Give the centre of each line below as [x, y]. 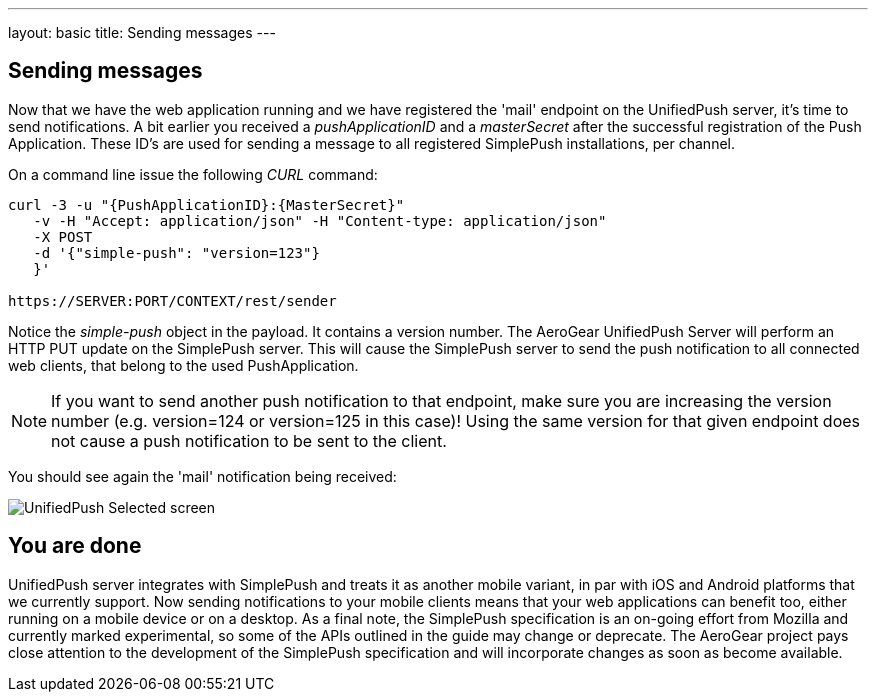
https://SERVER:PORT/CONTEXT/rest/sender [172, 300]
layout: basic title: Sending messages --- [142, 32]
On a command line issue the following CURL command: [193, 174]
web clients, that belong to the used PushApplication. [183, 365]
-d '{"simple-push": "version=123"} [176, 252]
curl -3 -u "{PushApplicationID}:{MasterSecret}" [206, 204]
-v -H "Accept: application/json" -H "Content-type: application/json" [320, 220]
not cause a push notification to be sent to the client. [249, 440]
